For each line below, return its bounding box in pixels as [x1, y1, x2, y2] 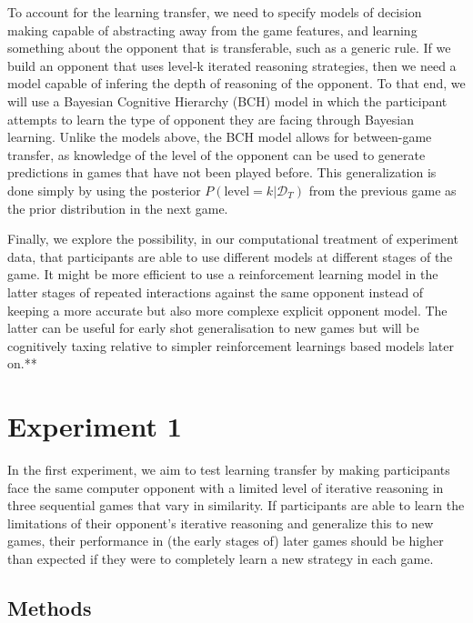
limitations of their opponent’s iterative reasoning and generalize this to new [7, 513, 434, 532]
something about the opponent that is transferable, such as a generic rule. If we [7, 38, 451, 57]
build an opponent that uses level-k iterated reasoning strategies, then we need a [7, 55, 457, 75]
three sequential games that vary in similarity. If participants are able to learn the [7, 496, 465, 515]
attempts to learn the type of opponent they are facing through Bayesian [7, 109, 414, 128]
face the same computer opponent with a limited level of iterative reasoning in [7, 477, 444, 497]
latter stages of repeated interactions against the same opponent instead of [7, 282, 424, 301]
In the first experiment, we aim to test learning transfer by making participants [7, 460, 450, 478]
